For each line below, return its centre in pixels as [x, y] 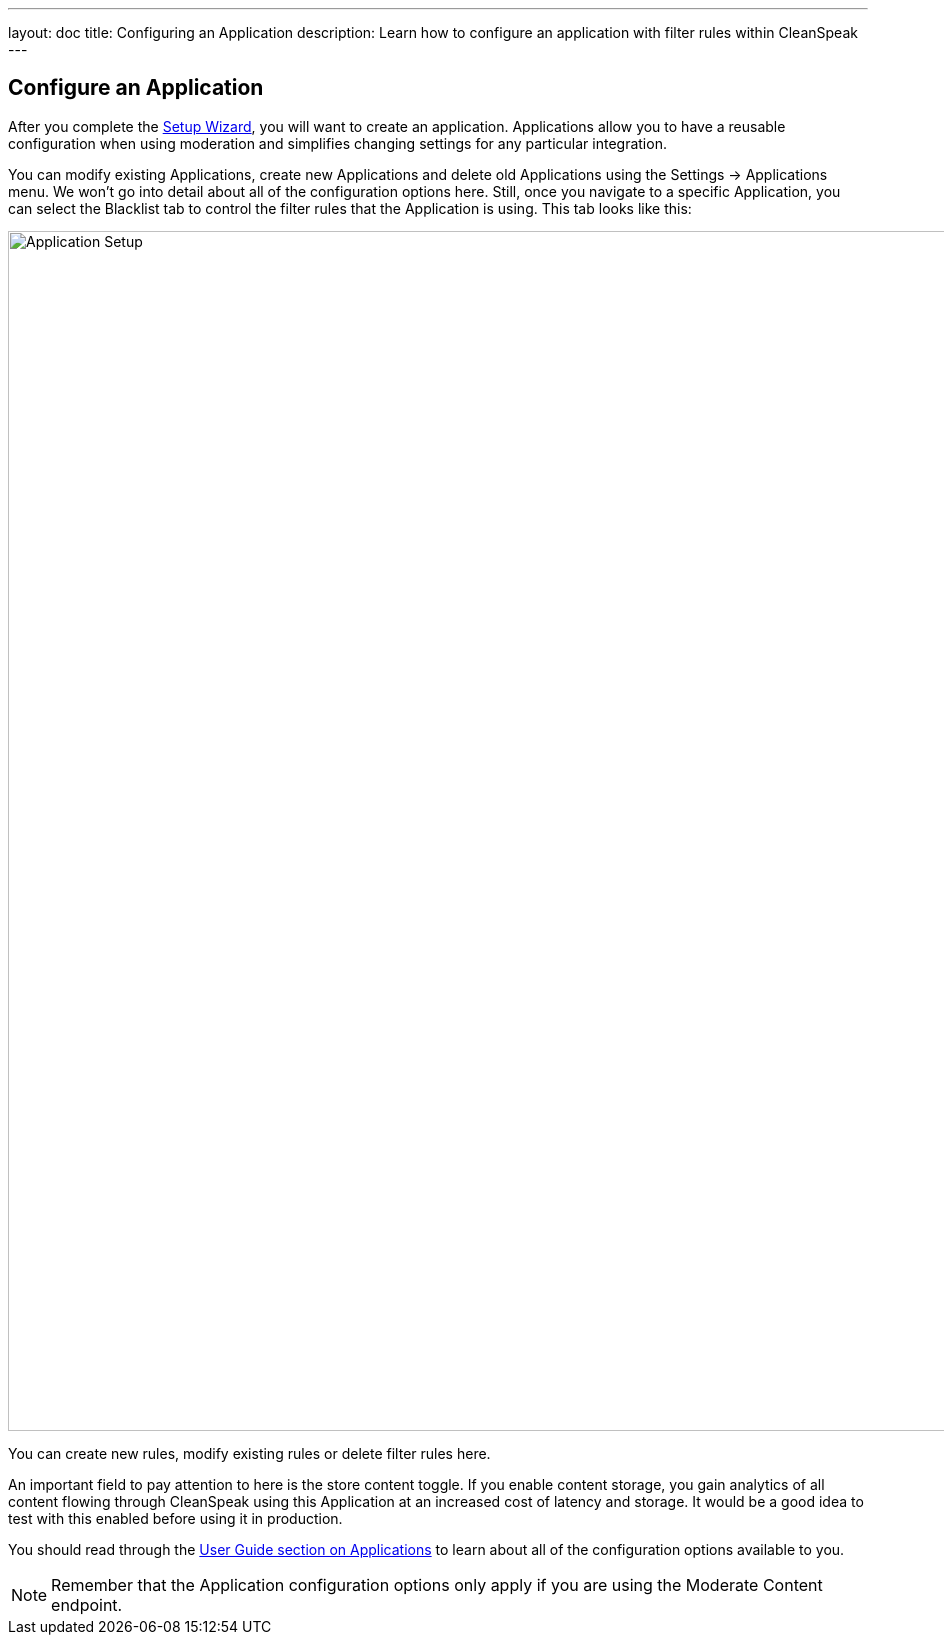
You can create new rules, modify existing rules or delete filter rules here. [249, 1453]
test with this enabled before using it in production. [175, 1518]
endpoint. [87, 1604]
